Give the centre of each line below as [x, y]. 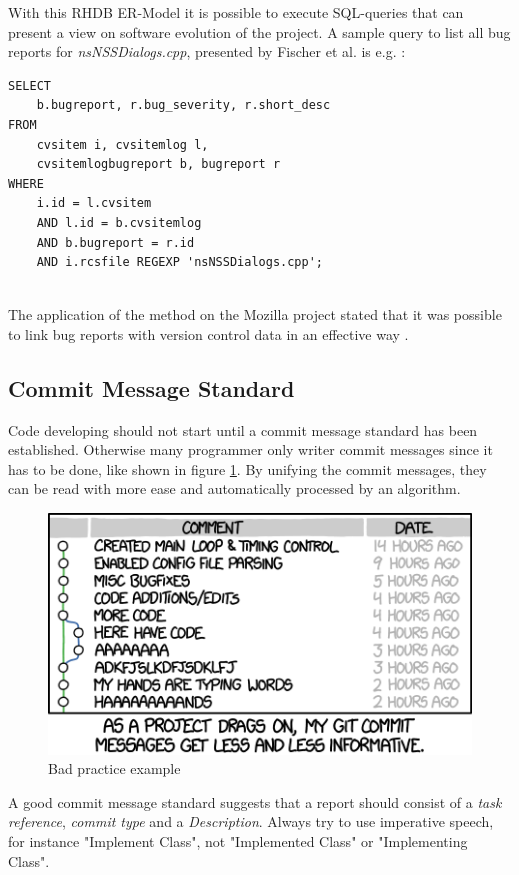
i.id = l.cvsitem [94, 203]
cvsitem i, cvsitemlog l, [122, 144]
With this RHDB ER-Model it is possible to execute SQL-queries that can [236, 12]
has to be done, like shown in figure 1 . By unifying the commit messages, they [247, 468]
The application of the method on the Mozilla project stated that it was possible [255, 314]
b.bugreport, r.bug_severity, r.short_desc [183, 105]
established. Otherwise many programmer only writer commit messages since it [250, 449]
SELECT [29, 85]
